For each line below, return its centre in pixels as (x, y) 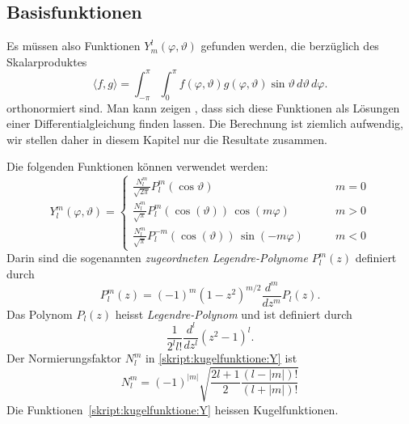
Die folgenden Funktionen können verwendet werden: (137, 166)
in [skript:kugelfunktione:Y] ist (221, 358)
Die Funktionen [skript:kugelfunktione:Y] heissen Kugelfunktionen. (173, 409)
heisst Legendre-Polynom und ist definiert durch (234, 314)
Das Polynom (40, 314)
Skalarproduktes (47, 61)
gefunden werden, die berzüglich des (290, 46)
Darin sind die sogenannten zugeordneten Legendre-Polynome (157, 258)
